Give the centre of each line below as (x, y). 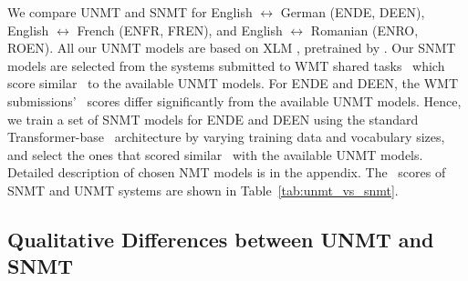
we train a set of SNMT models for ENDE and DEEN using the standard (213, 119)
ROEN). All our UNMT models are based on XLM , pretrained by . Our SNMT (232, 48)
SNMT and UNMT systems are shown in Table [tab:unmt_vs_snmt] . (203, 190)
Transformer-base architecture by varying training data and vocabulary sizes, (226, 137)
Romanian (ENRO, (364, 30)
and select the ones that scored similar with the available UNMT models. (215, 154)
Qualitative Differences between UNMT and (221, 239)
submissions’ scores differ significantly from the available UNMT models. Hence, (234, 100)
